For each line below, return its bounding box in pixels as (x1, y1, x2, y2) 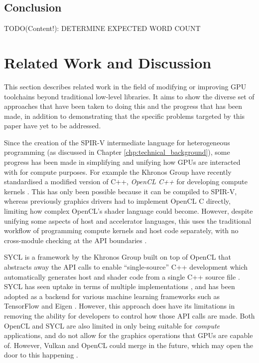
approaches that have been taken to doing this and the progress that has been (4, 101, 243, 111)
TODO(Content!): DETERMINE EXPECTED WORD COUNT (4, 23, 201, 33)
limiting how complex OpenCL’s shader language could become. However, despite (4, 206, 253, 216)
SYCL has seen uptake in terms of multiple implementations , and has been (4, 281, 235, 292)
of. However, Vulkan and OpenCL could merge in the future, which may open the (4, 340, 254, 350)
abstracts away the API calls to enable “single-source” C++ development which (4, 262, 248, 272)
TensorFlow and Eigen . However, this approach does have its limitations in (4, 301, 235, 311)
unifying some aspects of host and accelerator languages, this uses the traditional (4, 215, 252, 226)
